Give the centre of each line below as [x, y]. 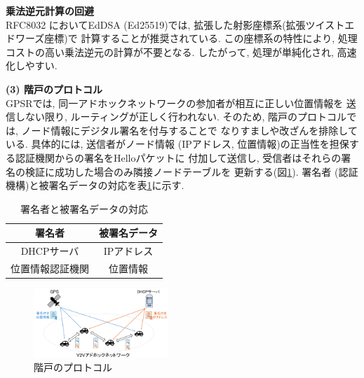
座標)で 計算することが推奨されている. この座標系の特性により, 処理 [201, 38]
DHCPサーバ [50, 251]
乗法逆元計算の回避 [50, 10]
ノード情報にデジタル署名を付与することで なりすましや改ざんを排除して [189, 130]
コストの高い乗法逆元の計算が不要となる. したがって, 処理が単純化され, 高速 [181, 51]
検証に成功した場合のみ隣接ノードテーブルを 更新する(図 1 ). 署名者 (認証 [191, 171]
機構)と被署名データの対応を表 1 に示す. [95, 185]
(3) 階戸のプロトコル [54, 89]
